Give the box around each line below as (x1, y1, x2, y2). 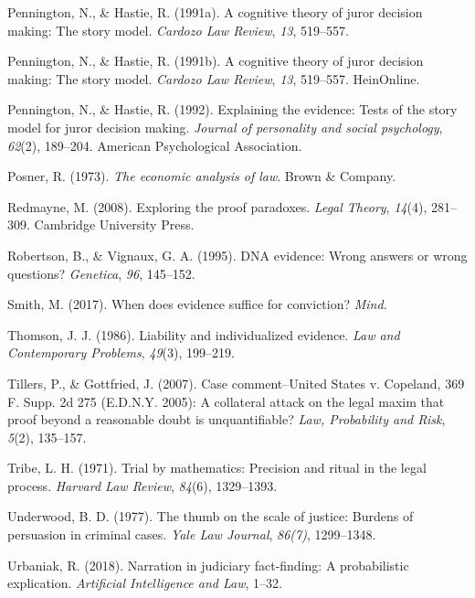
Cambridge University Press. (34, 215, 195, 234)
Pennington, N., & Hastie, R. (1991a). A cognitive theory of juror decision (7, 3, 423, 21)
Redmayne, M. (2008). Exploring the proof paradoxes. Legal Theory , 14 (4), (7, 197, 427, 216)
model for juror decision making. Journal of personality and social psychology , (7, 117, 443, 136)
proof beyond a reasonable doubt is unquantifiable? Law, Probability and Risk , (7, 410, 446, 429)
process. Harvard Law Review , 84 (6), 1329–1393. (7, 475, 278, 495)
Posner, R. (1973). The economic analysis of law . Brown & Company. (7, 166, 396, 186)
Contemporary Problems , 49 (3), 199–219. (7, 343, 235, 362)
